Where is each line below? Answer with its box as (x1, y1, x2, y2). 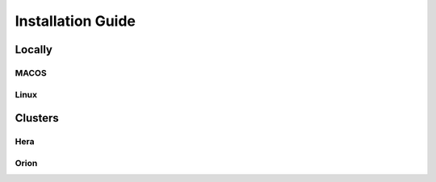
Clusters (15, 111, 60, 125)
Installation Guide (15, 12, 136, 30)
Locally (15, 43, 52, 56)
